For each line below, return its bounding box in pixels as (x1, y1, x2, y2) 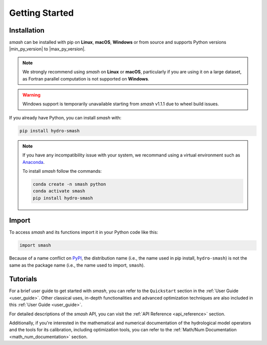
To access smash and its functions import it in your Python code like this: (9, 230, 158, 235)
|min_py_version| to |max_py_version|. (9, 46, 86, 52)
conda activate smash (33, 188, 86, 194)
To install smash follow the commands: (22, 168, 102, 174)
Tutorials (9, 275, 37, 283)
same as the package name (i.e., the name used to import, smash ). (9, 262, 145, 268)
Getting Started (9, 7, 74, 18)
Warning (22, 92, 41, 98)
